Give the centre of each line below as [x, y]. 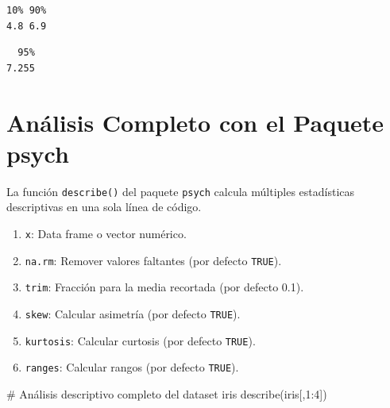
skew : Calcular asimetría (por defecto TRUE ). [133, 313]
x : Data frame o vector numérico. [106, 233]
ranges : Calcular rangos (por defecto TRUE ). [132, 367]
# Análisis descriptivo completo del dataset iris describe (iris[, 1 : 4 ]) [167, 393]
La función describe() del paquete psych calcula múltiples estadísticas [181, 191]
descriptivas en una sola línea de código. [104, 207]
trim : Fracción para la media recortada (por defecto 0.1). [164, 287]
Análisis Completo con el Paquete [195, 122]
